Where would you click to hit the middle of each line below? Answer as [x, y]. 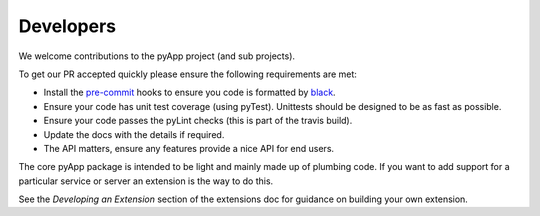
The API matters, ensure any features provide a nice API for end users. [189, 148]
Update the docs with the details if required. [134, 134]
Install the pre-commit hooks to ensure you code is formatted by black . [189, 92]
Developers [67, 26]
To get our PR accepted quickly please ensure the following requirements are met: [187, 74]
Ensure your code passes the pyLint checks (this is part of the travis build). [198, 121]
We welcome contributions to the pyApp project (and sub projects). [156, 56]
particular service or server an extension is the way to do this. [146, 181]
